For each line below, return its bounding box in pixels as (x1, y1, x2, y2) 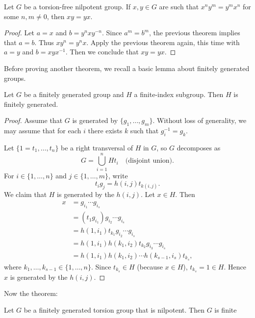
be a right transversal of (61, 142, 133, 152)
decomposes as (177, 142, 221, 152)
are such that (159, 1, 199, 11)
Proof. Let (4, 27, 34, 38)
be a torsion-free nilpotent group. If (24, 1, 130, 11)
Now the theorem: (4, 288, 58, 298)
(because (137, 261, 163, 271)
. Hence (224, 261, 246, 271)
